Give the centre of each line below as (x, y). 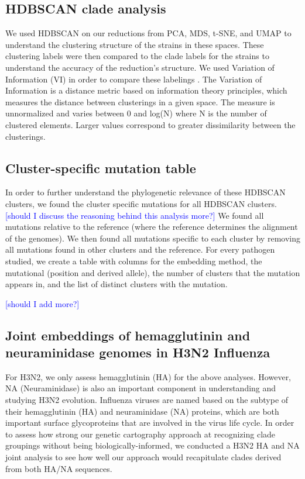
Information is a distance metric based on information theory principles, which (146, 90)
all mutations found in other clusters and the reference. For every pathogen (140, 249)
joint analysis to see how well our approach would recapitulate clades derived (143, 457)
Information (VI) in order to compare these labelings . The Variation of (134, 79)
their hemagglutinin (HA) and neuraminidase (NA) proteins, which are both (142, 411)
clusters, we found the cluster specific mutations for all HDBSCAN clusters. (141, 203)
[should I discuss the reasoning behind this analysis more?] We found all (135, 215)
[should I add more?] (42, 303)
